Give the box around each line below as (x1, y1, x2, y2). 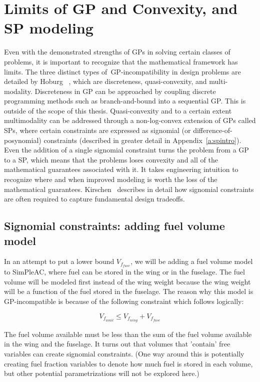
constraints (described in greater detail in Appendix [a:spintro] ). (43, 134, 241, 145)
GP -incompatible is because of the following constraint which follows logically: (4, 296, 244, 306)
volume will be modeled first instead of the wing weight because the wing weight (4, 276, 251, 286)
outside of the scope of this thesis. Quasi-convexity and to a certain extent (4, 105, 232, 115)
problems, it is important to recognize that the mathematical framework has (4, 56, 238, 66)
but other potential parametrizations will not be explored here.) (4, 368, 199, 378)
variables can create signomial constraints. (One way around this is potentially (4, 348, 244, 358)
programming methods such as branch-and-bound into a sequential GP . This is (4, 95, 246, 106)
